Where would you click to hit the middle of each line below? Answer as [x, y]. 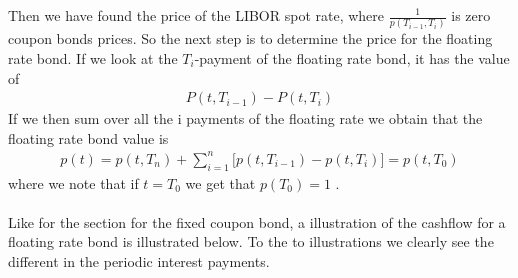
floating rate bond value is [88, 137]
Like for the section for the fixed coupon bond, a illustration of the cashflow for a [257, 221]
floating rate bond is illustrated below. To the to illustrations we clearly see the [251, 241]
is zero [471, 15]
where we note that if [73, 182]
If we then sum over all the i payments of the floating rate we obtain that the [245, 118]
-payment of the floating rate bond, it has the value [352, 57]
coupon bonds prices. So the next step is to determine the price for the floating [250, 38]
